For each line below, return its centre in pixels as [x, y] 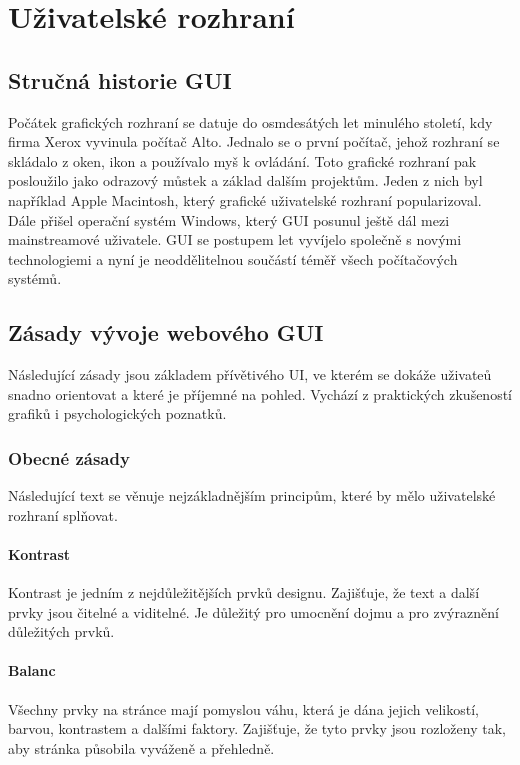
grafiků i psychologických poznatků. [117, 413]
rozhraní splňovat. [63, 514]
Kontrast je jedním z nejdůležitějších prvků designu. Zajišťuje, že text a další [244, 592]
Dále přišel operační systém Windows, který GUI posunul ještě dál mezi [229, 219]
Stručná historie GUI [120, 79]
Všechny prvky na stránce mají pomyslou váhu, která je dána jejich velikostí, [243, 708]
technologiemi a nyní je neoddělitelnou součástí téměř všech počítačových [233, 258]
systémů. [35, 278]
